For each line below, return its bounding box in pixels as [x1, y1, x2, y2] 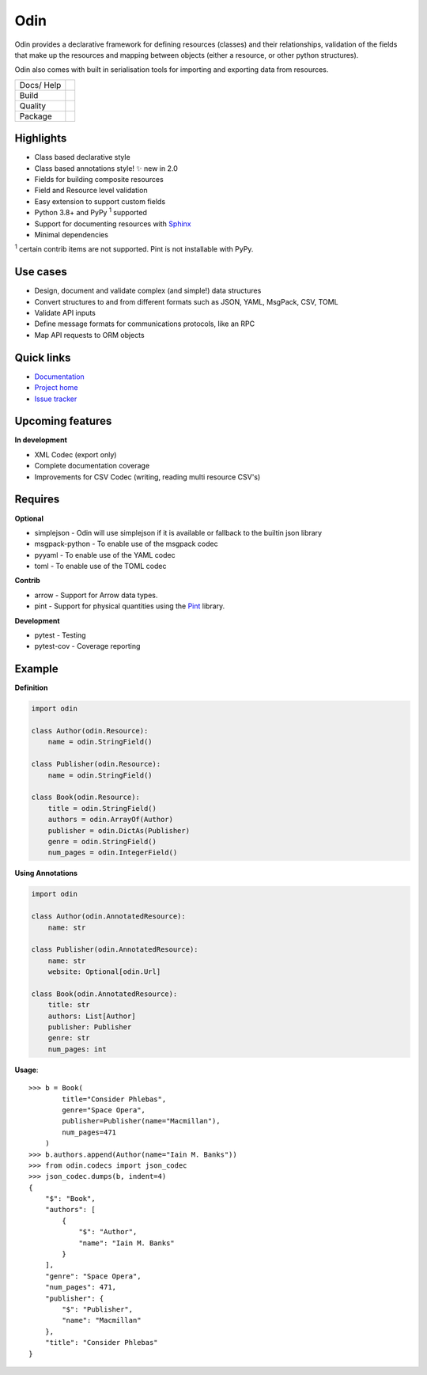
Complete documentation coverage [34, 461, 150, 471]
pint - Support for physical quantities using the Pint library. [34, 601, 225, 611]
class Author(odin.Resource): [31, 726, 149, 736]
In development [14, 435, 67, 445]
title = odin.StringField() [47, 804, 157, 812]
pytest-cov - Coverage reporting [34, 642, 141, 651]
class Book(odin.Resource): [31, 793, 140, 802]
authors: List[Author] [47, 1011, 136, 1021]
